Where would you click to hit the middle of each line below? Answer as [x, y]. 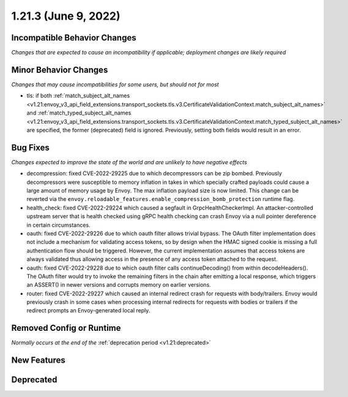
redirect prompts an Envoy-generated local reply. [88, 311]
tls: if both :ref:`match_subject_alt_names [78, 96]
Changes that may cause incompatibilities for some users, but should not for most [115, 84]
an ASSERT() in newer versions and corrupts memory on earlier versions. [119, 285]
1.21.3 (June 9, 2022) [66, 16]
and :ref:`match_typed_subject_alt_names [79, 113]
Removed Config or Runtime [66, 328]
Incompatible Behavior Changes [74, 38]
